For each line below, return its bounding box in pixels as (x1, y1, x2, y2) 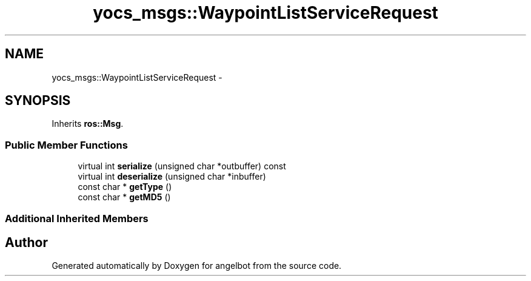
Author (5, 234, 48, 250)
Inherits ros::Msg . (52, 118, 124, 129)
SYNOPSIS (5, 93, 71, 109)
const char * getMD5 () (78, 192, 171, 203)
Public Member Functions (5, 138, 128, 151)
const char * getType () (78, 181, 172, 192)
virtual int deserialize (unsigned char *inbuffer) (78, 171, 266, 182)
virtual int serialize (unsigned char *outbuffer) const (78, 161, 286, 172)
